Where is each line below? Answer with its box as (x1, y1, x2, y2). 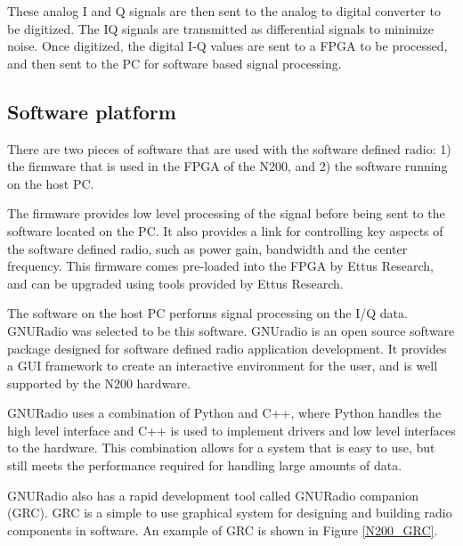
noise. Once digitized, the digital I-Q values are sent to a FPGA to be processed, (7, 37, 448, 55)
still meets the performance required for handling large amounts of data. (7, 456, 402, 475)
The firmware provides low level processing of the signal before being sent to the (7, 204, 445, 223)
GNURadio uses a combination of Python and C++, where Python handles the (7, 403, 442, 422)
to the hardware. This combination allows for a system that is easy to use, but (7, 438, 435, 457)
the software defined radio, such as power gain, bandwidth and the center (7, 239, 408, 257)
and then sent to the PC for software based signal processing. (7, 53, 342, 72)
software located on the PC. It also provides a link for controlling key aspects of (7, 221, 443, 240)
